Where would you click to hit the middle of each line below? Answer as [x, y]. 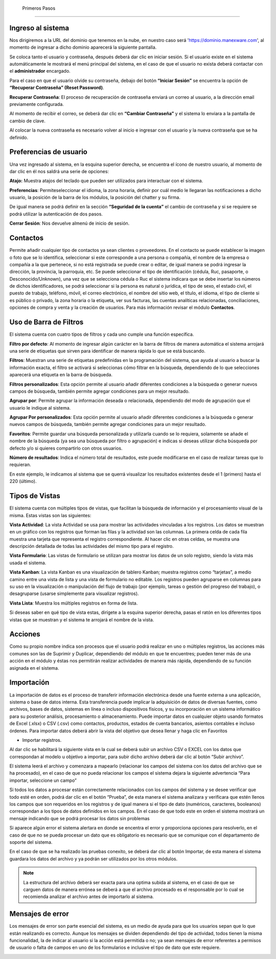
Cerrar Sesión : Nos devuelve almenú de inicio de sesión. [70, 223]
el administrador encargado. [40, 71]
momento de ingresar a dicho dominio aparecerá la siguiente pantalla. [83, 47]
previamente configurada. [37, 104]
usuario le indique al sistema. [40, 408]
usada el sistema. [28, 563]
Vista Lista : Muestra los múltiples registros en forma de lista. [74, 603]
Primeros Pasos [39, 8]
